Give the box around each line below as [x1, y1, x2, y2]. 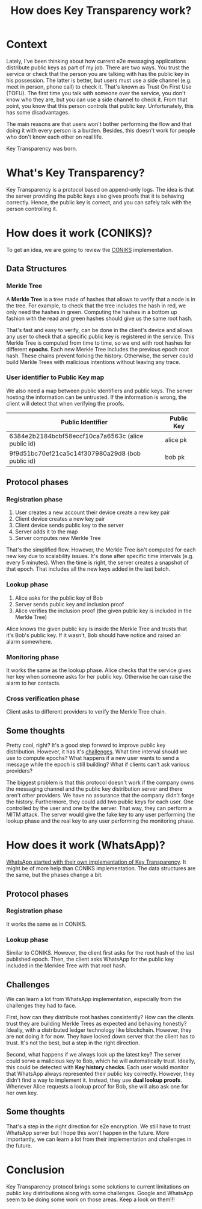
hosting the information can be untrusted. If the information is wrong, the [6, 393, 187, 401]
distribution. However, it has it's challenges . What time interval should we [6, 748, 188, 755]
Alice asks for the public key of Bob [14, 594, 103, 601]
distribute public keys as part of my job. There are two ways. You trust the [6, 64, 189, 71]
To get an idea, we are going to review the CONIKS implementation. [6, 246, 173, 253]
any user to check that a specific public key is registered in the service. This [6, 333, 195, 340]
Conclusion [6, 1163, 65, 1176]
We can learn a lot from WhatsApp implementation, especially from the [6, 995, 182, 1002]
